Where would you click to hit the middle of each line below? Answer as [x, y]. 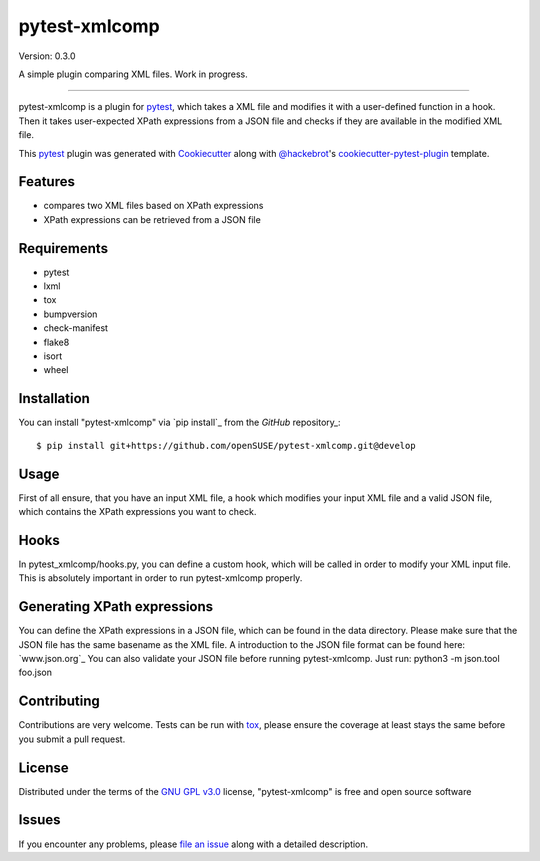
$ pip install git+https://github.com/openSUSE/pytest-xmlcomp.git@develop [226, 445]
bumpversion [70, 314]
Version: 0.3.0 [47, 56]
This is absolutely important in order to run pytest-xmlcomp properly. [160, 578]
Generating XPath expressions [116, 606]
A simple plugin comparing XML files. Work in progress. [133, 74]
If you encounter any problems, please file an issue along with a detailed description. [193, 844]
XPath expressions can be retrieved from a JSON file [152, 219]
